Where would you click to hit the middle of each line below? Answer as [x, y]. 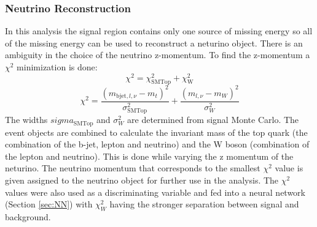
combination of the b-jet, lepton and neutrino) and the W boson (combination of [157, 144]
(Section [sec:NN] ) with [49, 204]
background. [28, 216]
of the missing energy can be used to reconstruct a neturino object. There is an [154, 43]
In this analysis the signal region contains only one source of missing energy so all [159, 31]
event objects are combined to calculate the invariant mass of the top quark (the [156, 132]
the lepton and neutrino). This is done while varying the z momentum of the [149, 156]
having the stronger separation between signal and [204, 204]
